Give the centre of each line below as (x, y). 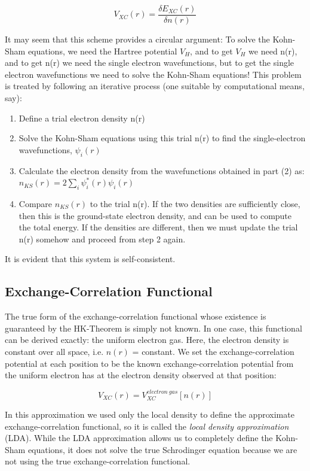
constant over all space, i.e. (54, 351)
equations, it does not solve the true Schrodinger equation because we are (162, 449)
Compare (36, 203)
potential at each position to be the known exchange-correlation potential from (149, 363)
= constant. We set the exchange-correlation (213, 351)
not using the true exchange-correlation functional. (98, 461)
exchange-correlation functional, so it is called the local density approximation (147, 426)
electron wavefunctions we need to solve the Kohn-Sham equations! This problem (153, 74)
